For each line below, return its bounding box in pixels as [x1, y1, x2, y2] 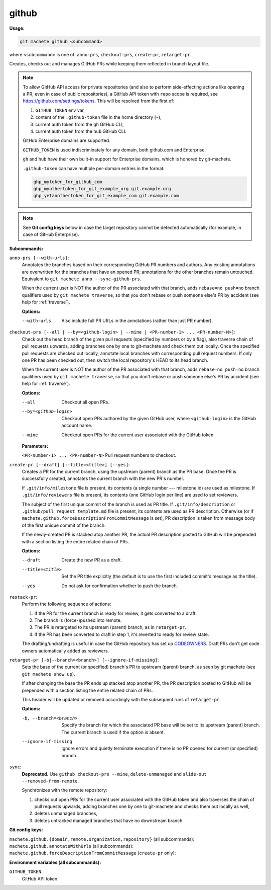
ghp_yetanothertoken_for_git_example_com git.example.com [33, 193, 179, 199]
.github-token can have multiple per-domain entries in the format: [23, 165, 165, 171]
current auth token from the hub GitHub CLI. [35, 128, 126, 134]
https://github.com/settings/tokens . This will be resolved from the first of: [23, 98, 175, 104]
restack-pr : [9, 594, 38, 600]
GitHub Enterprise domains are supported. [23, 137, 110, 143]
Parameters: [22, 443, 49, 449]
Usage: [9, 25, 25, 31]
